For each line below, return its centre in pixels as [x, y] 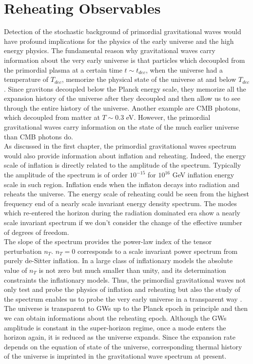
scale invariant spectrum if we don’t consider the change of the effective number [123, 222]
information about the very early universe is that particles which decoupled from [125, 60]
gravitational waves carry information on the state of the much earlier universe [122, 127]
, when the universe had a [184, 69]
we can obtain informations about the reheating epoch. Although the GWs [115, 317]
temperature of [26, 79]
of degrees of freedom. [37, 232]
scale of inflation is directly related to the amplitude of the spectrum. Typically [123, 165]
